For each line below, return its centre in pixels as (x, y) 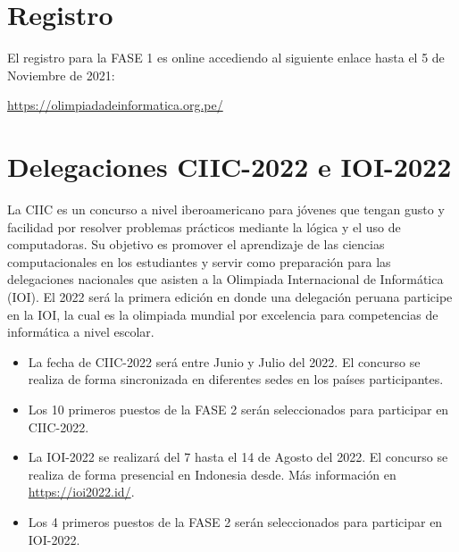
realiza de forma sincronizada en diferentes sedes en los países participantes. (236, 379)
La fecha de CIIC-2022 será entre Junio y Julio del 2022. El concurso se (224, 361)
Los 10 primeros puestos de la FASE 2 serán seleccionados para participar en (238, 409)
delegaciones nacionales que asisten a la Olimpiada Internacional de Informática (225, 279)
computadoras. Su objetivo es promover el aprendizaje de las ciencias (196, 244)
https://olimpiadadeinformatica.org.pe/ (115, 105)
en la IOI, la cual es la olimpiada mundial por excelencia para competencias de (223, 314)
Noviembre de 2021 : (61, 75)
